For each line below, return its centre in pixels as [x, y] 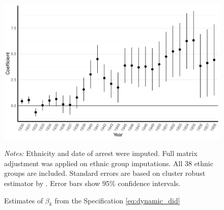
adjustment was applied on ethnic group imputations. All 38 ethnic [109, 163]
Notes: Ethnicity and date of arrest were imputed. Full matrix [101, 153]
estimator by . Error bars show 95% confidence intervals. [92, 183]
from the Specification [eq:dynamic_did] [117, 200]
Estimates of [24, 200]
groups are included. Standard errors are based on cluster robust [105, 173]
